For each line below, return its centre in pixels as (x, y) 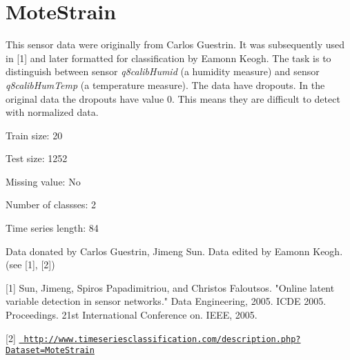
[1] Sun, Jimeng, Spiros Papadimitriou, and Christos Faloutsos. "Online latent (170, 287)
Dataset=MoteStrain (50, 351)
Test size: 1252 (37, 158)
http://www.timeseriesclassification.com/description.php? (162, 339)
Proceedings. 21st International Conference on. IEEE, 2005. (132, 315)
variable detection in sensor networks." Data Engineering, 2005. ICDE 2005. (166, 301)
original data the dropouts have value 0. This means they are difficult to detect (173, 98)
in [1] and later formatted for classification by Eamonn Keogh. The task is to (168, 58)
